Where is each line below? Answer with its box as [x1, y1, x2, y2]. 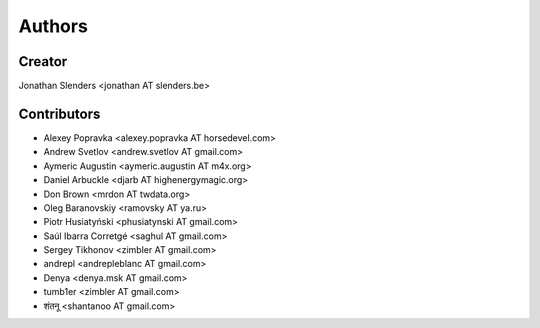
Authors [18, 15, 89, 37]
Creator [18, 53, 68, 70]
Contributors [18, 105, 101, 122]
